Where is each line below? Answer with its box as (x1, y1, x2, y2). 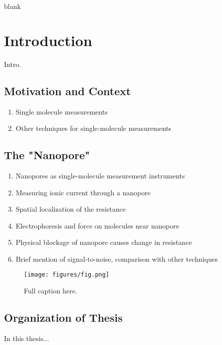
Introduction (4, 30, 92, 50)
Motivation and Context (4, 83, 131, 98)
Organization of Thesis (4, 310, 123, 325)
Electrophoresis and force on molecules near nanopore (15, 220, 179, 230)
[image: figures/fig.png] (24, 271, 109, 279)
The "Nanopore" (4, 147, 90, 163)
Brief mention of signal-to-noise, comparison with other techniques (15, 253, 218, 264)
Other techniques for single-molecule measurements (15, 123, 171, 133)
